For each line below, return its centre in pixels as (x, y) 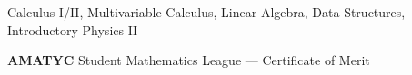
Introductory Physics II (73, 29)
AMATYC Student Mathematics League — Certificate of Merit (189, 60)
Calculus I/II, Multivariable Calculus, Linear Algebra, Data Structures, (206, 12)
